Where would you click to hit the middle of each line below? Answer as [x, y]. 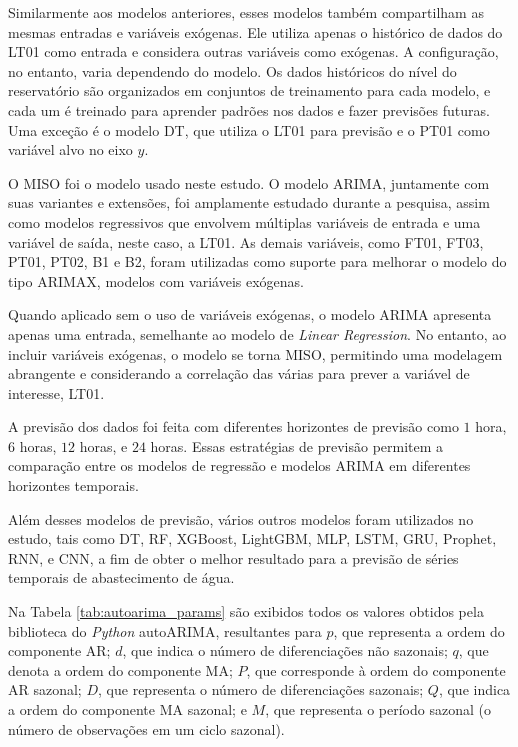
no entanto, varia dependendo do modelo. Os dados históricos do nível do [232, 70]
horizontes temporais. [73, 485]
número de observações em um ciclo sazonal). [146, 728]
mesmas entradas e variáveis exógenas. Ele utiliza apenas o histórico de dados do [255, 31]
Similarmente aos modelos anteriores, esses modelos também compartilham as [246, 12]
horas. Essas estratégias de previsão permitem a [297, 445]
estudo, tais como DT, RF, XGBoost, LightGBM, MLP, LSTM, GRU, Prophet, [252, 538]
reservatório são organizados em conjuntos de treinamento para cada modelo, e [249, 90]
